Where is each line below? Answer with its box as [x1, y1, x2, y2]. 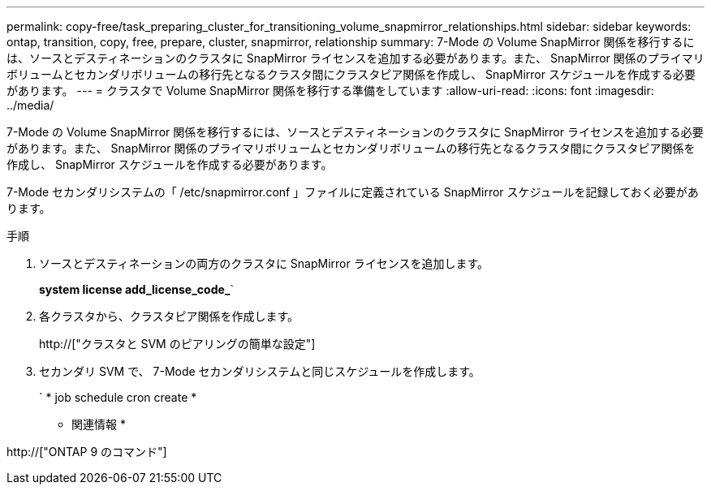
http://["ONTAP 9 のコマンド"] [6, 445, 167, 459]
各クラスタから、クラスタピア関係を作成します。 [39, 309, 299, 323]
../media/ [6, 98, 54, 112]
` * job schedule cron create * [39, 390, 197, 404]
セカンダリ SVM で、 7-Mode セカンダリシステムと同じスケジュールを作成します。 [39, 364, 480, 378]
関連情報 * [71, 417, 126, 431]
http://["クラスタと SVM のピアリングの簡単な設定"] [39, 337, 316, 351]
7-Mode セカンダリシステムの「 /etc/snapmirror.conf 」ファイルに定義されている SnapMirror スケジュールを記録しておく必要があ [6, 185, 699, 199]
